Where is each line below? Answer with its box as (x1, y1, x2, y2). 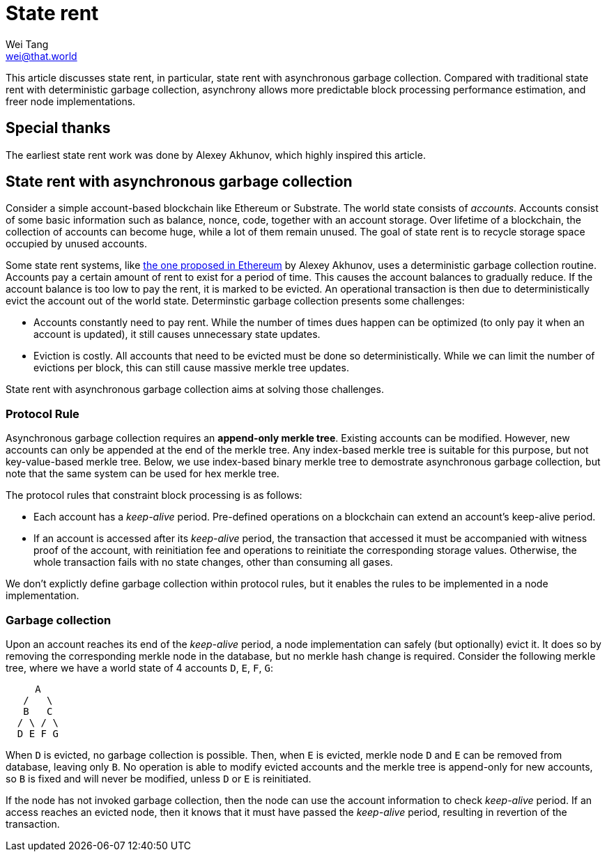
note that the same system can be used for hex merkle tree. (6, 468, 279, 480)
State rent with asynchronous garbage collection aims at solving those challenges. (6, 383, 384, 396)
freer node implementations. (6, 95, 136, 107)
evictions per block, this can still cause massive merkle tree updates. (33, 362, 349, 374)
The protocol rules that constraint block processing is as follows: (6, 489, 302, 502)
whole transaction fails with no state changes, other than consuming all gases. (33, 556, 393, 569)
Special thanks (6, 119, 111, 137)
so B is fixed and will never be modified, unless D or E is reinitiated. (6, 772, 312, 785)
